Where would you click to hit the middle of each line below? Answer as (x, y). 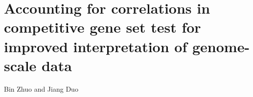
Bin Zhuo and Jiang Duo (41, 88)
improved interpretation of (96, 46)
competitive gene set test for (103, 27)
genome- (221, 46)
